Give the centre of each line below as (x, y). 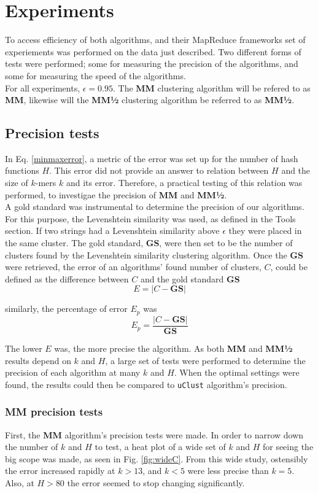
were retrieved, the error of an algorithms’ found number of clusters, (133, 267)
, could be (289, 267)
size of (17, 183)
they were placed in (265, 231)
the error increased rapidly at (60, 471)
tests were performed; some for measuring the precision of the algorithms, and (152, 64)
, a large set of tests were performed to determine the (205, 360)
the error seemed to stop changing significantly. (156, 482)
